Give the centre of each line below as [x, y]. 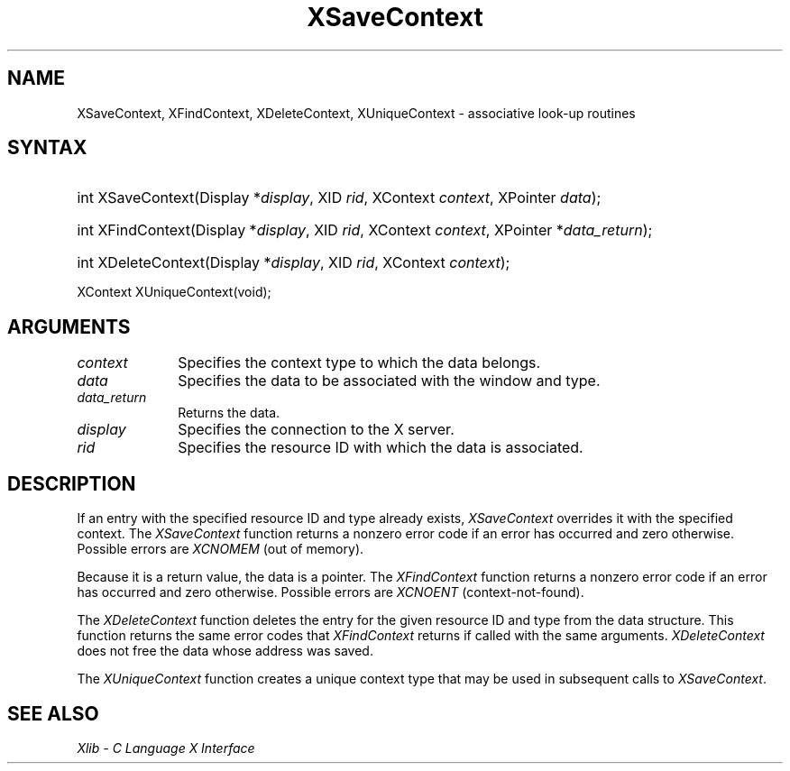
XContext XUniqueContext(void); [174, 292]
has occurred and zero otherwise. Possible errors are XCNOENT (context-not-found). [331, 592]
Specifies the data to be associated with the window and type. [389, 381]
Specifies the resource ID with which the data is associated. [381, 448]
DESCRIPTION [72, 483]
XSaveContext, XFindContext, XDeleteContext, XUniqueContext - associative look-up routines [356, 113]
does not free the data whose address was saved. [225, 651]
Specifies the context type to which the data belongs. [359, 363]
